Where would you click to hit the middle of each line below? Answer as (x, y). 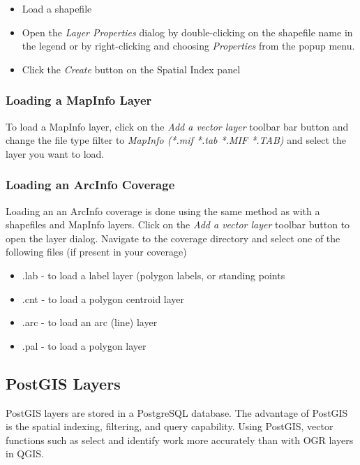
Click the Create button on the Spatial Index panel (131, 69)
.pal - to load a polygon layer (84, 345)
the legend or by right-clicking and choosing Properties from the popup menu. (188, 46)
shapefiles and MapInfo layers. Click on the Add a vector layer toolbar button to (178, 224)
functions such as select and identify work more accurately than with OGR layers (180, 440)
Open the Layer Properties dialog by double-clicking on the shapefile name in (187, 32)
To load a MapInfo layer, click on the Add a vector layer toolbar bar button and (177, 126)
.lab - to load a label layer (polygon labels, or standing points (153, 275)
